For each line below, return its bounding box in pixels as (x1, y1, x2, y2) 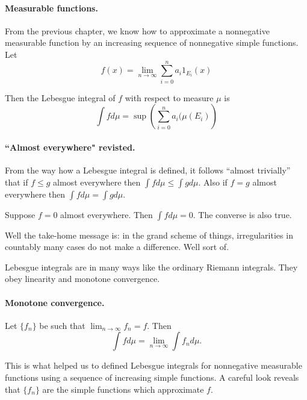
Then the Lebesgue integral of (5, 91, 116, 104)
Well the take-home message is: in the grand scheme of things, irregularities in (5, 228, 293, 241)
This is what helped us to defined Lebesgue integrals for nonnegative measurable (5, 359, 302, 372)
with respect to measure (125, 91, 214, 104)
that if (5, 175, 28, 188)
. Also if (198, 175, 228, 188)
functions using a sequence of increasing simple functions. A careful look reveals (5, 371, 299, 384)
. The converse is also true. (193, 208, 292, 220)
